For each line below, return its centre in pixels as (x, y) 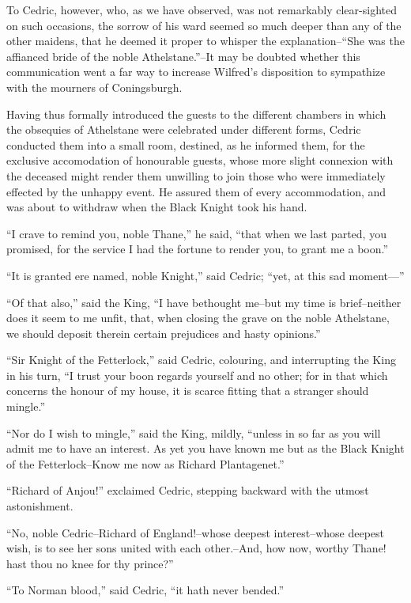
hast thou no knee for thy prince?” (90, 563)
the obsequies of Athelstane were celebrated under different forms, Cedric (184, 129)
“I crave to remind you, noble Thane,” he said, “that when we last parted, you (196, 233)
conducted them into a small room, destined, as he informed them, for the (186, 144)
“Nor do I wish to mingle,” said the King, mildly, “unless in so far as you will (194, 432)
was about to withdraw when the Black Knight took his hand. (157, 207)
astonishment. (40, 506)
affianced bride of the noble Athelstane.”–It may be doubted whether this (183, 56)
